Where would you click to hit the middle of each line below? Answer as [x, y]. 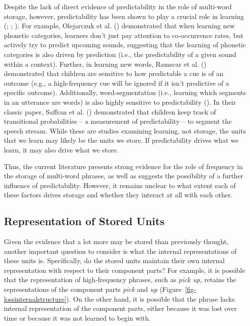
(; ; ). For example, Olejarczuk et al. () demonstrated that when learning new [119, 26]
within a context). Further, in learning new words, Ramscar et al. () [105, 64]
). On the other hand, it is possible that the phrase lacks [151, 298]
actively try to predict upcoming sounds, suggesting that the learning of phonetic [125, 45]
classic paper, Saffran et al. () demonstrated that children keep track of [110, 111]
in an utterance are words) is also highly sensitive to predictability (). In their [120, 102]
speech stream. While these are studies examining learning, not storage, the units [125, 130]
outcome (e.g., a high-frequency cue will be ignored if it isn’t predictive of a [116, 83]
